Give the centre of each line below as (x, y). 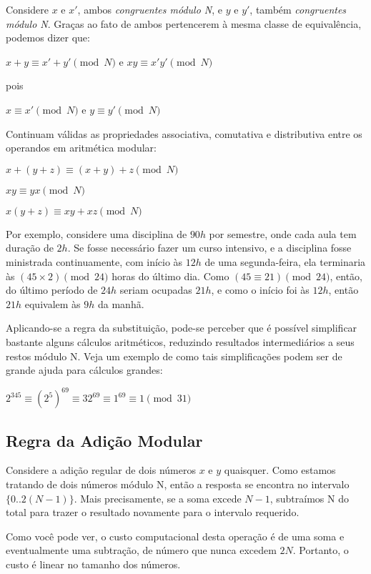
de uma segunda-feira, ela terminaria (285, 261)
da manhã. (121, 303)
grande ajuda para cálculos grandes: (84, 370)
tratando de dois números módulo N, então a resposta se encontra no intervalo (178, 484)
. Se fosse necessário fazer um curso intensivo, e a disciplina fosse (209, 248)
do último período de (52, 290)
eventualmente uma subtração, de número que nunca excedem (141, 550)
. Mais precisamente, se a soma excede (158, 498)
